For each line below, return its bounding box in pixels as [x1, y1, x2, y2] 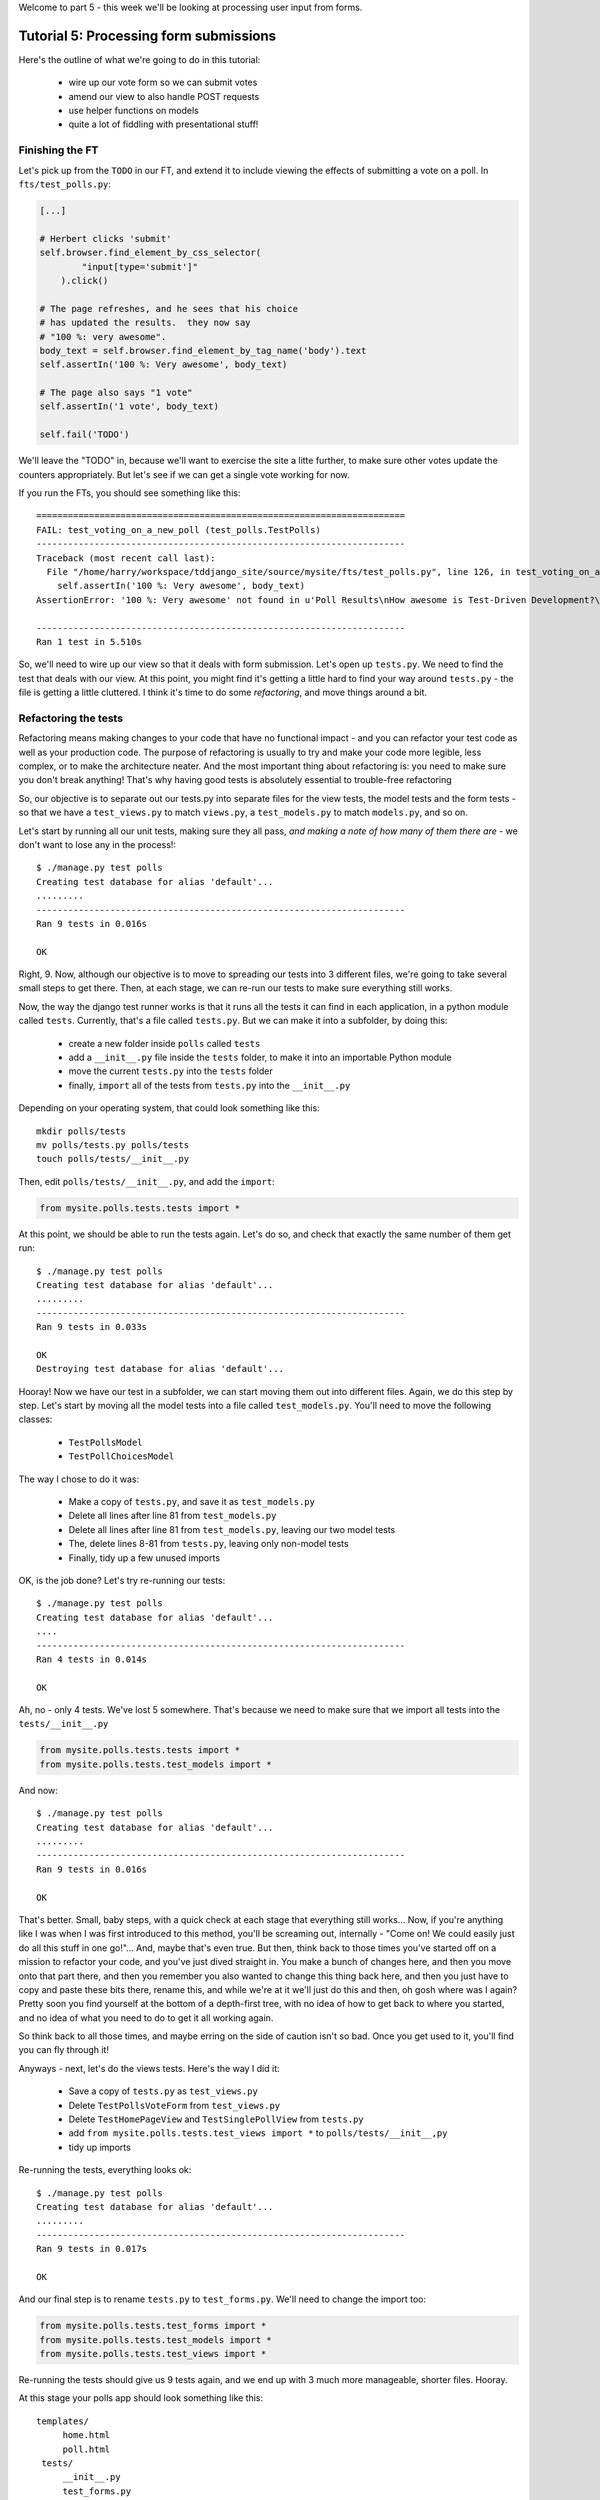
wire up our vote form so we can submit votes [68, 76, 258, 89]
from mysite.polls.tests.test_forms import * [39, 2320, 267, 2332]
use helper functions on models [68, 105, 200, 117]
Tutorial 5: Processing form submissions [18, 27, 277, 44]
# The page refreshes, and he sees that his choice [39, 303, 299, 314]
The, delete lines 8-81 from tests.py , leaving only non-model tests [68, 1538, 349, 1550]
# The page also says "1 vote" [39, 387, 194, 399]
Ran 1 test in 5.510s [36, 636, 142, 647]
